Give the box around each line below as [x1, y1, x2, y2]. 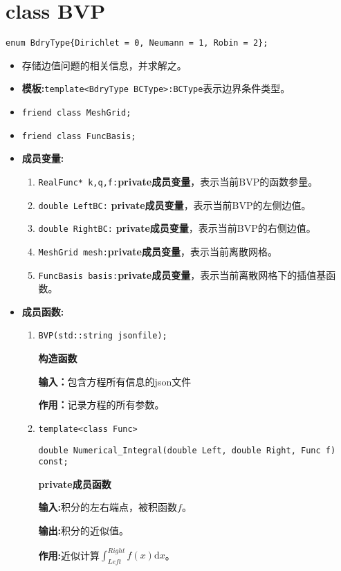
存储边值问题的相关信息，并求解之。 [21, 57, 187, 72]
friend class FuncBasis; [21, 131, 136, 141]
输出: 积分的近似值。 [38, 523, 129, 537]
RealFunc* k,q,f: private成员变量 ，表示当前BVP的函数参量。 [38, 174, 318, 188]
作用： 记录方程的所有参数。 [38, 397, 165, 412]
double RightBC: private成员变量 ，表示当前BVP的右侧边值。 [38, 221, 316, 235]
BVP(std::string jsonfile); [38, 331, 167, 341]
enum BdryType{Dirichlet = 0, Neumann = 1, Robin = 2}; [6, 38, 268, 48]
